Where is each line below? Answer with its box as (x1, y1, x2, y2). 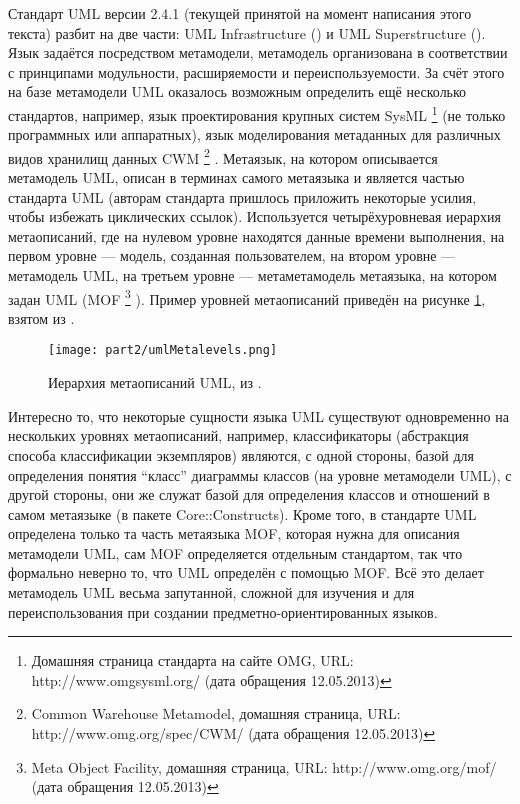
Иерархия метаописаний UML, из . (48, 372, 262, 393)
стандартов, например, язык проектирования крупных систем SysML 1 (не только (8, 101, 506, 125)
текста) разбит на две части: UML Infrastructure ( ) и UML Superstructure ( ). (8, 22, 486, 43)
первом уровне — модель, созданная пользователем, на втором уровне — (8, 245, 456, 266)
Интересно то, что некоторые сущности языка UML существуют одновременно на (8, 405, 509, 426)
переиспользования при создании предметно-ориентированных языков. (8, 601, 438, 622)
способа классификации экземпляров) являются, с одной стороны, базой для (8, 444, 474, 465)
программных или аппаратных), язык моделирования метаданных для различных (8, 124, 501, 145)
